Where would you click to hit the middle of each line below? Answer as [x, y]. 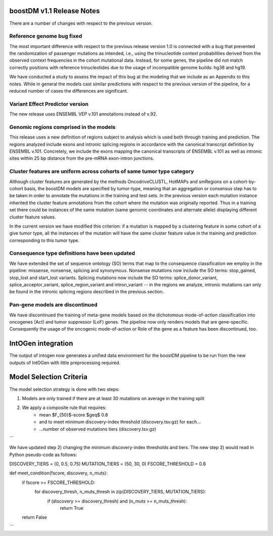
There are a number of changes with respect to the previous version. [81, 23]
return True [72, 508]
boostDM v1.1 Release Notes [55, 11]
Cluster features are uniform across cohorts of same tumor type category [102, 171]
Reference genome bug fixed [46, 36]
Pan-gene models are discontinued [54, 305]
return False [35, 517]
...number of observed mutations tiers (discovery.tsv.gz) [98, 429]
